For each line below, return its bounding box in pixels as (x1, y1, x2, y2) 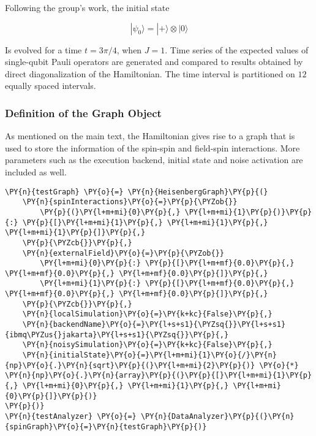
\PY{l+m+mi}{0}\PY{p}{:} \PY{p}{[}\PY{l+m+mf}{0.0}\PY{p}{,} (40, 259, 295, 268)
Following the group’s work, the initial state (5, 1, 170, 13)
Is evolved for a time (5, 43, 82, 56)
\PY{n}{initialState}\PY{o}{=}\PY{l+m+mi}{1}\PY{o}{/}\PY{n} (22, 351, 277, 360)
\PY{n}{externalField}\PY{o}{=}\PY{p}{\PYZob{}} (22, 248, 224, 258)
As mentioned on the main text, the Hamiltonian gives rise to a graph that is (5, 129, 295, 142)
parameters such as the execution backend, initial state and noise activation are (5, 153, 303, 166)
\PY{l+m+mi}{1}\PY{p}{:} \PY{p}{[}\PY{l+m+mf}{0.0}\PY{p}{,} (40, 279, 295, 288)
